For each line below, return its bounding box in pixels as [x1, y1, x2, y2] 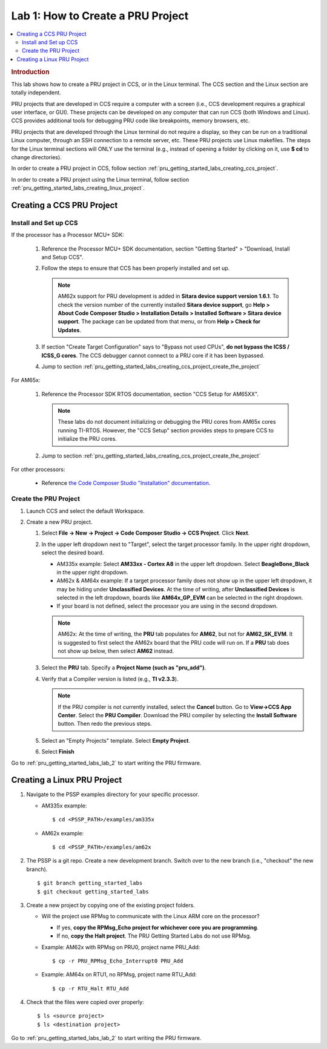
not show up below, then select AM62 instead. [58, 648, 174, 655]
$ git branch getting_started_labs [37, 880, 143, 887]
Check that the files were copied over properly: [26, 999, 145, 1006]
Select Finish [41, 748, 75, 755]
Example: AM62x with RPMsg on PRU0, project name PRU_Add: [41, 943, 200, 950]
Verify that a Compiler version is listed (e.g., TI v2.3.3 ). [41, 675, 179, 682]
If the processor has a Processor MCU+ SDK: [11, 231, 124, 238]
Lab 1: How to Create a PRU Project [11, 9, 189, 22]
